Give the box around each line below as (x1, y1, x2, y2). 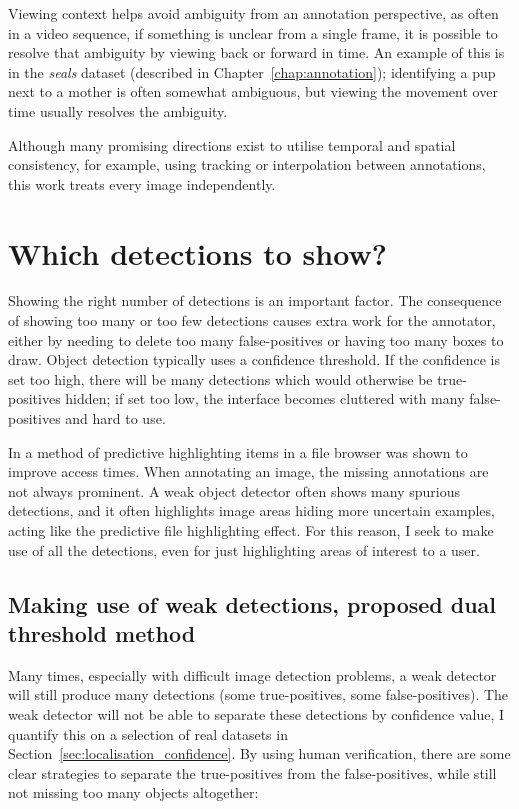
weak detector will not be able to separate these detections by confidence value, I (8, 703, 505, 724)
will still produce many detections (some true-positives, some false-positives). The (8, 684, 509, 705)
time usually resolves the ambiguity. (8, 100, 228, 121)
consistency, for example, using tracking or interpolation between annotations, (8, 154, 486, 175)
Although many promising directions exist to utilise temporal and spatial (8, 134, 456, 155)
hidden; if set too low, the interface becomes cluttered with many (65, 388, 465, 409)
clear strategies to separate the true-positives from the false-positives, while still (8, 762, 497, 783)
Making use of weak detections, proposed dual (8, 588, 497, 619)
